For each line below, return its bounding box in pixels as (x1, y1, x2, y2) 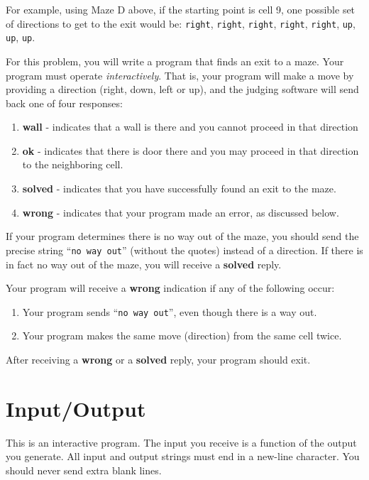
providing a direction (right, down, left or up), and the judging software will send (6, 82, 359, 97)
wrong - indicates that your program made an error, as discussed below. (22, 204, 339, 219)
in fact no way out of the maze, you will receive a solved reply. (6, 256, 282, 271)
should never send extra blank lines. (6, 462, 162, 477)
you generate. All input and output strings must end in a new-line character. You (6, 449, 360, 464)
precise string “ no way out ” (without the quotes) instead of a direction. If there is (6, 242, 363, 257)
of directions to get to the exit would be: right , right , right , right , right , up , (6, 16, 356, 31)
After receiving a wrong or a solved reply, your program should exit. (6, 351, 311, 366)
